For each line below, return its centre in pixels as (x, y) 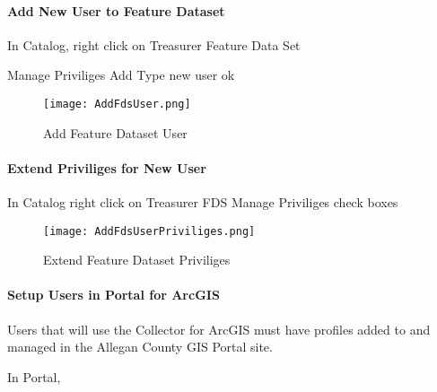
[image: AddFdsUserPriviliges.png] (149, 231)
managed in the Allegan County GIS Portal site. (140, 347)
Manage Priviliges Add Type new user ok (121, 75)
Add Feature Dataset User (115, 132)
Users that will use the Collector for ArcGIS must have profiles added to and (219, 329)
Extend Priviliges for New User (107, 167)
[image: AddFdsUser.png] (117, 104)
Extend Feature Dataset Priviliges (137, 260)
